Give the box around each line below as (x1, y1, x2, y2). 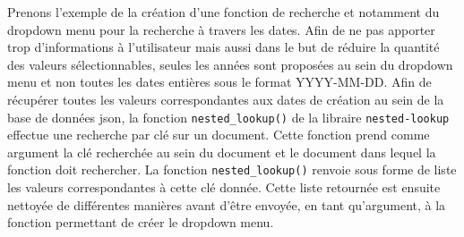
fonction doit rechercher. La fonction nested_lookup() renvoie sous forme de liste (7, 160, 457, 179)
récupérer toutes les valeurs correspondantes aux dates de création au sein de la (7, 89, 444, 108)
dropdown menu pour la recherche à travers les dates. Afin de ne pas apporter (7, 20, 435, 38)
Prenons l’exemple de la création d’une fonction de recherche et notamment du (7, 3, 440, 21)
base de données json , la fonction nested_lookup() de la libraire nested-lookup (7, 107, 450, 126)
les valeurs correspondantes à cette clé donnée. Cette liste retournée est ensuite (7, 178, 441, 197)
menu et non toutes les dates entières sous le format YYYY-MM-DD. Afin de (7, 72, 432, 91)
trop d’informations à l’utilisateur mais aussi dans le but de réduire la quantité (7, 38, 440, 56)
